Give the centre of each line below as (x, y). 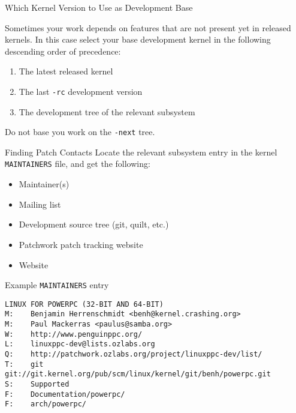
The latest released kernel (66, 71)
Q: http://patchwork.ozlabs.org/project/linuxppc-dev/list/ (134, 354)
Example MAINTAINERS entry (57, 285)
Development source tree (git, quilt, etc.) (94, 224)
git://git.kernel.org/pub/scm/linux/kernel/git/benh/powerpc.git (138, 374)
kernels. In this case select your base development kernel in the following (138, 39)
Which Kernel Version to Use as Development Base (99, 7)
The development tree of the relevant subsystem (107, 111)
